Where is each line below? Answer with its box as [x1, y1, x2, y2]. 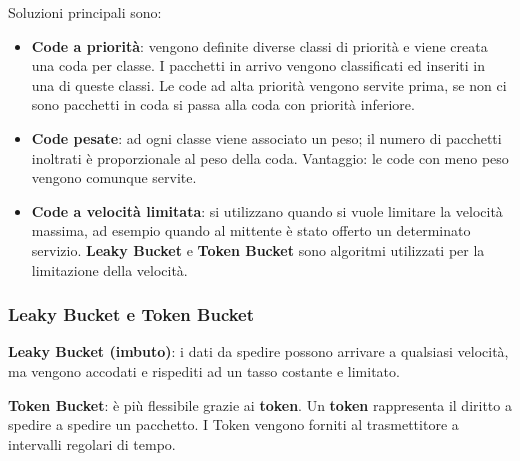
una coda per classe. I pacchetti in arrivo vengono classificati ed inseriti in [31, 55, 485, 76]
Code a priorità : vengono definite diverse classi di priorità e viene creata [31, 35, 488, 56]
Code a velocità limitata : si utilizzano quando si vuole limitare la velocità [31, 200, 503, 221]
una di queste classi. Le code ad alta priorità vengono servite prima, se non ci [31, 74, 507, 95]
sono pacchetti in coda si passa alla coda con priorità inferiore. [31, 94, 415, 115]
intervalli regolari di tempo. [8, 433, 176, 454]
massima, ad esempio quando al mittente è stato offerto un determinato [31, 220, 471, 241]
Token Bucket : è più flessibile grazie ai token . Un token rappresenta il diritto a [8, 394, 512, 415]
